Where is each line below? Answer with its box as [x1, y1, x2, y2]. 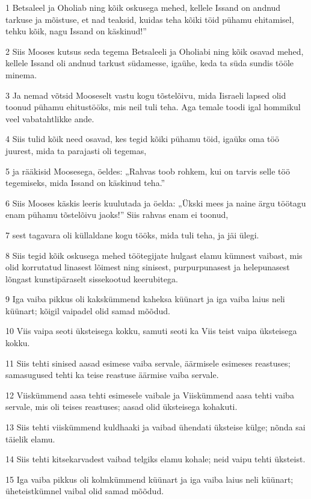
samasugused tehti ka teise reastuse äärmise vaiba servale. [5, 368, 219, 381]
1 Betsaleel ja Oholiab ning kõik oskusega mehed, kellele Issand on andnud [5, 1, 281, 13]
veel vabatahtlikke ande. [5, 112, 94, 125]
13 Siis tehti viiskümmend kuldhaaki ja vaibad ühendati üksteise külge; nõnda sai [5, 421, 306, 433]
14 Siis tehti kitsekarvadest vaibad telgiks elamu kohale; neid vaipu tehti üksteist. [5, 453, 306, 465]
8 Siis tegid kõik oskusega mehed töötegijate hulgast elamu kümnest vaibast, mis [5, 249, 303, 261]
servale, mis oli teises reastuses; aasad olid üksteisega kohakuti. [5, 400, 238, 413]
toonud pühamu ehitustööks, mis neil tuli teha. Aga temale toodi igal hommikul [5, 101, 301, 113]
